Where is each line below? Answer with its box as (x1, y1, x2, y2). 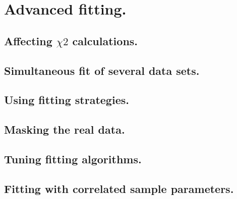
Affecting (4, 33, 52, 48)
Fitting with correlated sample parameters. (4, 180, 234, 196)
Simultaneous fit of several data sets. (4, 62, 200, 78)
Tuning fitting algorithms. (4, 151, 142, 166)
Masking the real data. (4, 122, 125, 137)
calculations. (72, 33, 138, 48)
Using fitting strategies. (4, 92, 129, 108)
